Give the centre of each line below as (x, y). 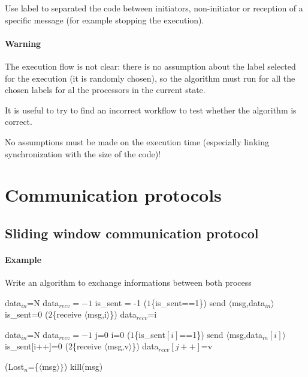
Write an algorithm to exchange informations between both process (128, 282)
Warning (23, 43)
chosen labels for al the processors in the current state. (105, 90)
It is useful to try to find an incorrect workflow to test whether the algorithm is (151, 110)
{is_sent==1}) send (188, 302)
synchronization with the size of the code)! (83, 153)
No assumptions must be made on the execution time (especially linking (137, 141)
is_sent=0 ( (27, 314)
